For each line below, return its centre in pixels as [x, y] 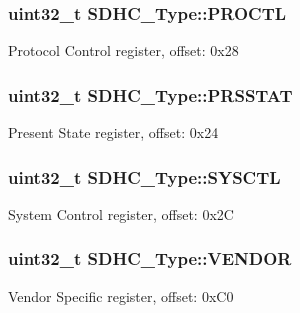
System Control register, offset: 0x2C [121, 213]
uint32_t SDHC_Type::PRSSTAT [150, 94]
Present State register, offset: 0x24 [113, 132]
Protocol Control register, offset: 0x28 [123, 50]
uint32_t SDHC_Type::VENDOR [150, 258]
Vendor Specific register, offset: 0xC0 [121, 295]
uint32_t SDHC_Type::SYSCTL [144, 176]
